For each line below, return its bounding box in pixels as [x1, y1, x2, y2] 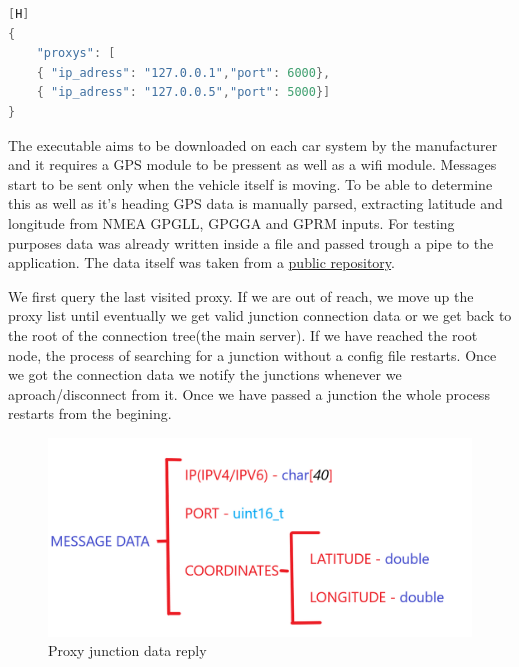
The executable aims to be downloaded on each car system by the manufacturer [8, 134, 498, 155]
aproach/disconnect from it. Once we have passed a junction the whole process [8, 383, 490, 404]
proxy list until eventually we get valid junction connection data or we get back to [8, 305, 512, 326]
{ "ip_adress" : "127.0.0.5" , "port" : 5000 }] [36, 85, 331, 100]
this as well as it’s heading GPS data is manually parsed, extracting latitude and [8, 193, 503, 214]
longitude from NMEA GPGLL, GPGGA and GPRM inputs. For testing [8, 212, 455, 233]
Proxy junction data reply [48, 640, 207, 661]
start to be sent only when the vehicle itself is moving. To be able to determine [8, 173, 493, 194]
